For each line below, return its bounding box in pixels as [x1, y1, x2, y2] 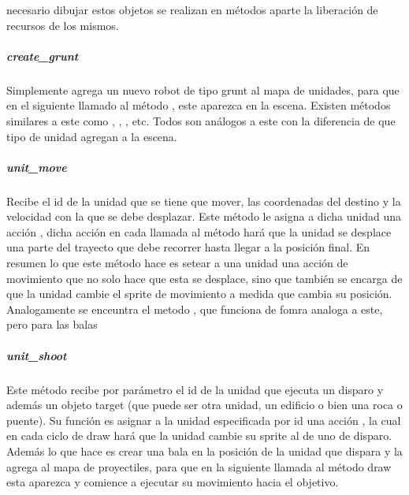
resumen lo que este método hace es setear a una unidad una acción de [6, 255, 348, 271]
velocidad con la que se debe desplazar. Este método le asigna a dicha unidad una [6, 208, 402, 225]
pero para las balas [6, 316, 98, 333]
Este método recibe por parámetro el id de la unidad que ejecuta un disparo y [6, 381, 384, 397]
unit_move [6, 158, 67, 175]
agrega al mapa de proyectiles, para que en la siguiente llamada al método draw [6, 458, 392, 475]
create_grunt [6, 47, 79, 64]
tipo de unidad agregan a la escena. [6, 128, 177, 144]
